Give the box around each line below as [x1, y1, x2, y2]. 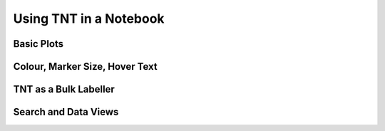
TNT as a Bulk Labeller [13, 83, 115, 95]
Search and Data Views [13, 106, 119, 118]
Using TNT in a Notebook [13, 11, 165, 26]
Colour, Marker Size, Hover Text [13, 61, 158, 73]
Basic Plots [13, 38, 64, 50]
